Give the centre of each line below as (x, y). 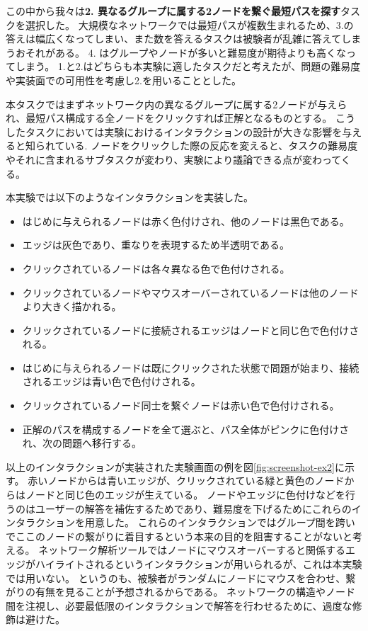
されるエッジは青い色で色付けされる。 (111, 381)
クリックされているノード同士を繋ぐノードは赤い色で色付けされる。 (181, 405)
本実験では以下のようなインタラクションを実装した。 (130, 197)
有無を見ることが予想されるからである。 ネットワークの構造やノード (195, 592)
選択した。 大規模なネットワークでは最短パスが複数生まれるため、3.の (189, 24)
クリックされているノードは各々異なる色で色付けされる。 (156, 268)
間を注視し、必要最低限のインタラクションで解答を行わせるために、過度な (179, 605)
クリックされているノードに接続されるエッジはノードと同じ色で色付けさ (191, 330)
